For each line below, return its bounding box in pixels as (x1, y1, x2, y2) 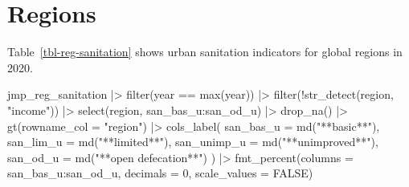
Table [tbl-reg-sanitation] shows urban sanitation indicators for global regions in (7, 43, 403, 60)
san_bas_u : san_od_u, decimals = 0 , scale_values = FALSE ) (7, 165, 313, 181)
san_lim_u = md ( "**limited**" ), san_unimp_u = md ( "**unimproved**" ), (7, 133, 378, 150)
